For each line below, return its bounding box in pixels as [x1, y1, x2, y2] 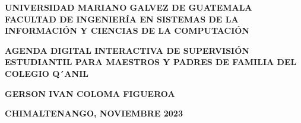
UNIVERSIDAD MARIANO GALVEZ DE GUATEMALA [5, 1, 252, 13]
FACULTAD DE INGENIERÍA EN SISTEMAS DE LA [5, 12, 239, 25]
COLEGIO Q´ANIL [5, 67, 88, 79]
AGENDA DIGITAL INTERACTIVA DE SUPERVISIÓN [5, 44, 249, 56]
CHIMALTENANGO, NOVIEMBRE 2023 [5, 107, 183, 119]
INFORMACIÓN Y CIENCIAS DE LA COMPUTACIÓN [5, 24, 249, 37]
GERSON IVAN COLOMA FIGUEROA [5, 87, 175, 99]
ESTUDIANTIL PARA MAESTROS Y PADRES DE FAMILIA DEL [5, 56, 297, 68]
